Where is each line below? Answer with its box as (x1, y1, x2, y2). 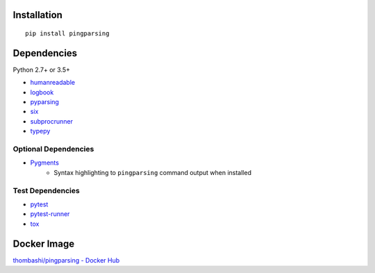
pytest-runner (30, 210, 70, 218)
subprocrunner (30, 117, 73, 125)
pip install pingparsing (25, 30, 110, 38)
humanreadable (30, 78, 76, 87)
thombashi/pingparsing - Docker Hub (12, 256, 120, 264)
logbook (30, 88, 54, 97)
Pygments (30, 158, 59, 167)
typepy (30, 127, 51, 135)
